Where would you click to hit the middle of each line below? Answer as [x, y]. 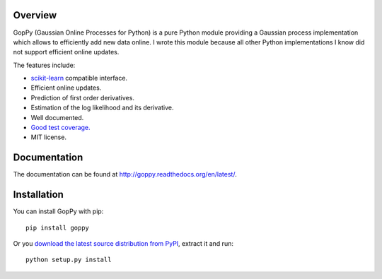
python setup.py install [69, 260]
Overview [35, 15]
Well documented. [57, 117]
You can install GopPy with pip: [58, 211]
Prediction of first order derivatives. [82, 97]
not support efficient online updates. [66, 52]
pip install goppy [58, 227]
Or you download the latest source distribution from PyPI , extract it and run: [123, 244]
